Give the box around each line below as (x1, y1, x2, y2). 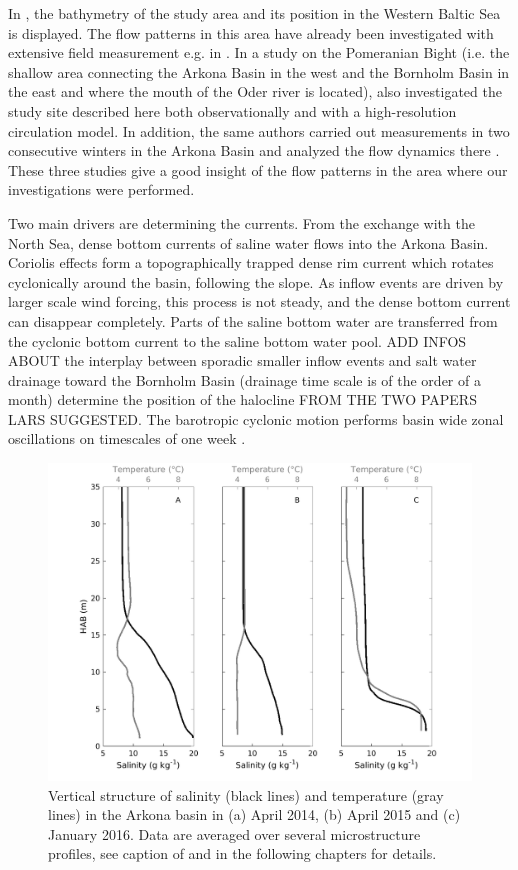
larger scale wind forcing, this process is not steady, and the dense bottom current (8, 291, 511, 312)
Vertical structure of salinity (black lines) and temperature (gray (48, 784, 444, 805)
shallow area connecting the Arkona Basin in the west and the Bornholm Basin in (8, 61, 510, 82)
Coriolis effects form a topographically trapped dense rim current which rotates (8, 252, 494, 273)
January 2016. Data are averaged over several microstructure (48, 823, 421, 844)
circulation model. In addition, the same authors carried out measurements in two (8, 120, 510, 141)
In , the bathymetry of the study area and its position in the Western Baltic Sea (8, 3, 501, 23)
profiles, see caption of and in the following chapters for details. (48, 843, 437, 864)
